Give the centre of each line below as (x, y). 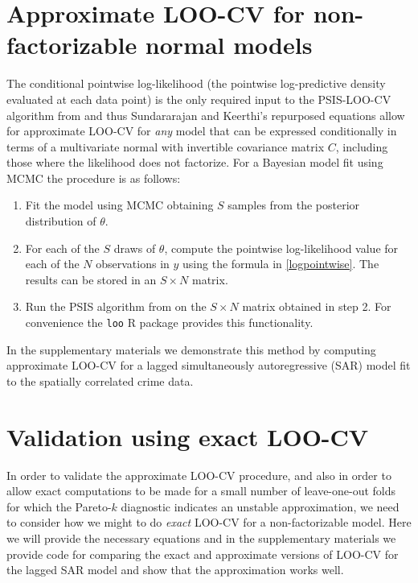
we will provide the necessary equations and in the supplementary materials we (201, 538)
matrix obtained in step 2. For (317, 306)
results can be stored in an (91, 279)
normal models (229, 45)
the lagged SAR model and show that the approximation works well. (175, 570)
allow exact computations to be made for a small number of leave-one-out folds (201, 491)
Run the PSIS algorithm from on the (116, 306)
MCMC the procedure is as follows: (94, 178)
